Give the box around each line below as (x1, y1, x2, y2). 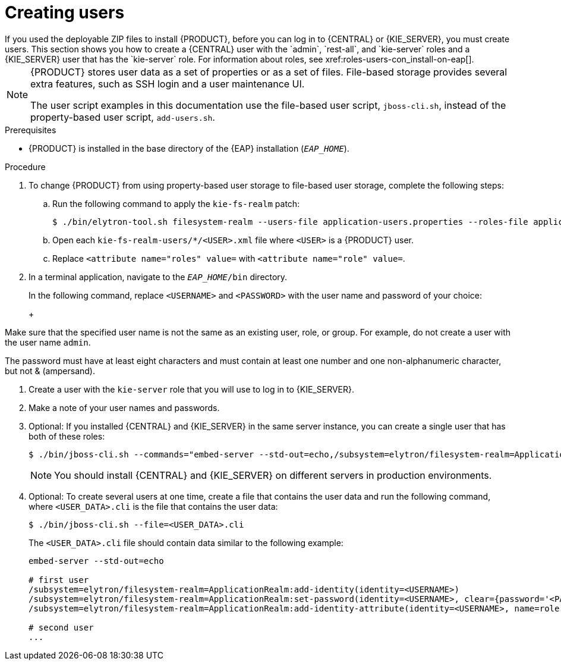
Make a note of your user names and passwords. (29, 402, 220, 413)
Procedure (5, 161, 46, 172)
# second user (29, 622, 94, 632)
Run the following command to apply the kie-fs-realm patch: (52, 198, 300, 209)
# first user (29, 575, 89, 585)
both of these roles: (29, 431, 105, 441)
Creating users (5, 2, 125, 23)
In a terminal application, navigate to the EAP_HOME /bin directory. (29, 271, 288, 282)
